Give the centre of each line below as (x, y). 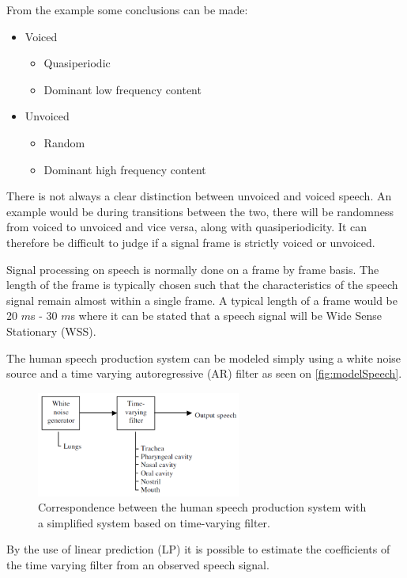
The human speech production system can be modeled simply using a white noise (204, 357)
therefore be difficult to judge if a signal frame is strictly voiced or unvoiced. (191, 242)
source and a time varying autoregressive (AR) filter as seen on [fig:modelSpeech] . (204, 373)
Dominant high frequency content (125, 169)
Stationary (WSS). (51, 331)
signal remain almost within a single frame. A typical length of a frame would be (202, 300)
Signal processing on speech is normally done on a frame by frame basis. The (193, 269)
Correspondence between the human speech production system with (202, 507)
